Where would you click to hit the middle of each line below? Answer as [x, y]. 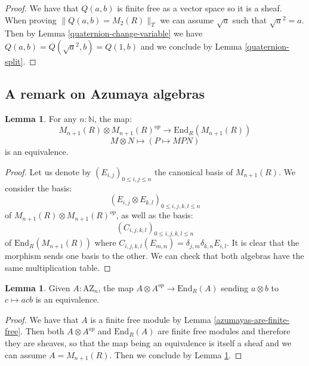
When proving [31, 19]
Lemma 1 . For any [41, 118]
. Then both [42, 331]
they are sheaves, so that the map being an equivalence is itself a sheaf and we [148, 342]
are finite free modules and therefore [224, 331]
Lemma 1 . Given [38, 287]
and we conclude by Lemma [191, 46]
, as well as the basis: [154, 215]
